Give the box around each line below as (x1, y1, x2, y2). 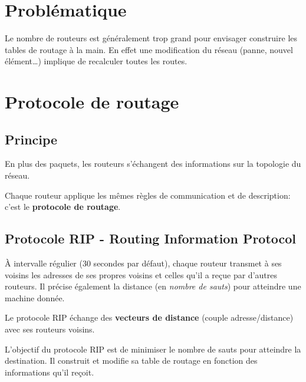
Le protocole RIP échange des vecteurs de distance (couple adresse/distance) (5, 311, 294, 324)
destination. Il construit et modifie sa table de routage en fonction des (5, 354, 258, 367)
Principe (5, 130, 58, 148)
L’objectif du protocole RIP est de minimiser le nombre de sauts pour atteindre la (5, 343, 301, 355)
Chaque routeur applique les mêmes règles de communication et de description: (5, 189, 291, 201)
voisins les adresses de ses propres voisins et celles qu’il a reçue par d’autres (5, 268, 277, 281)
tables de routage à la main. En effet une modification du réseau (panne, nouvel (5, 43, 293, 55)
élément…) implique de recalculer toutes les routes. (5, 55, 187, 67)
